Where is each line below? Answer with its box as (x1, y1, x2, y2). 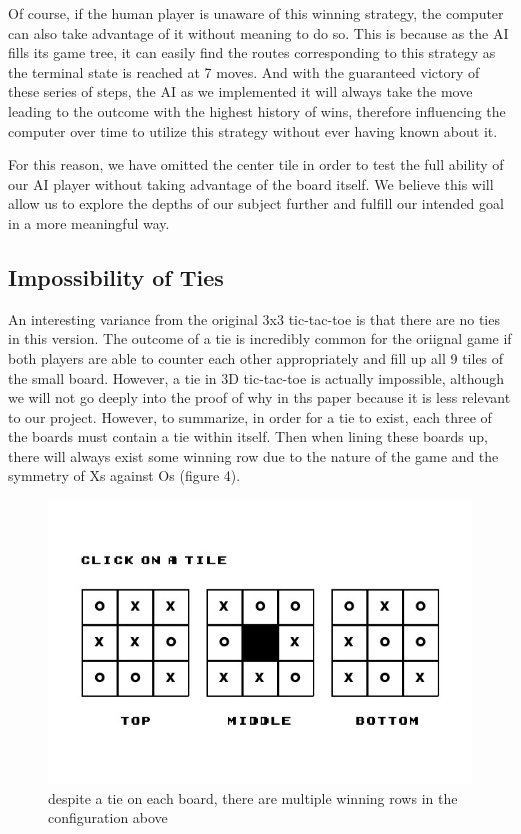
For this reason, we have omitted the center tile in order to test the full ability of (8, 154, 504, 175)
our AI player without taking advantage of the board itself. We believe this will (8, 173, 494, 194)
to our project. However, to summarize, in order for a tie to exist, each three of (8, 406, 492, 427)
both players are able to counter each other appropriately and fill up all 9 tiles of (8, 347, 504, 368)
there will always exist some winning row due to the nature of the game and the (8, 445, 499, 466)
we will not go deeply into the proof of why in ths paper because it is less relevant (8, 387, 511, 408)
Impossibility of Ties (8, 261, 224, 292)
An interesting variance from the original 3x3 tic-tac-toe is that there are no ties (8, 308, 500, 329)
